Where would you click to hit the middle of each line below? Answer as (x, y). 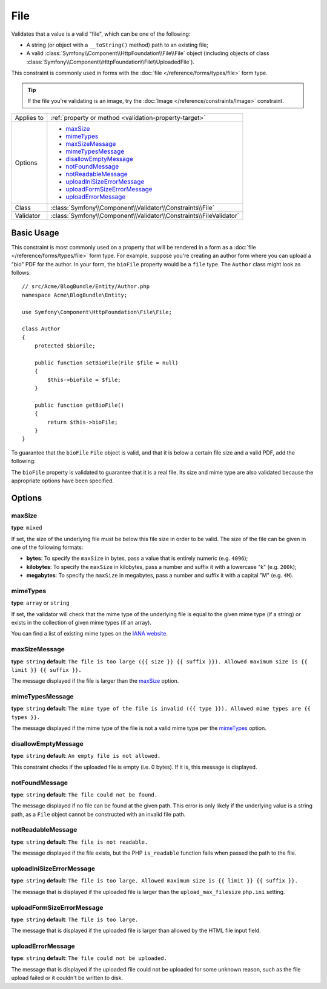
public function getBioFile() (79, 405)
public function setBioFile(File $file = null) (106, 363)
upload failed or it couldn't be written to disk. (67, 978)
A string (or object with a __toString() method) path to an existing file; (117, 45)
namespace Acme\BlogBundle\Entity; (75, 295)
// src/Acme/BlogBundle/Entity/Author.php (86, 287)
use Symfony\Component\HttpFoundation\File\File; (97, 312)
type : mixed (27, 528)
